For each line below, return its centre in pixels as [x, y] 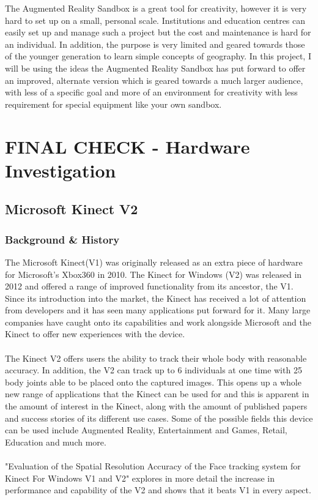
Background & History [62, 239]
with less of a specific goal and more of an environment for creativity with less [151, 92]
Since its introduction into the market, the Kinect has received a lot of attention [156, 298]
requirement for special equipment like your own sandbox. [113, 104]
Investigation [61, 170]
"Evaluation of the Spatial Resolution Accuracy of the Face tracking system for [153, 466]
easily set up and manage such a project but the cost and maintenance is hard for [158, 32]
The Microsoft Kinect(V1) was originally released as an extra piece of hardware [154, 262]
